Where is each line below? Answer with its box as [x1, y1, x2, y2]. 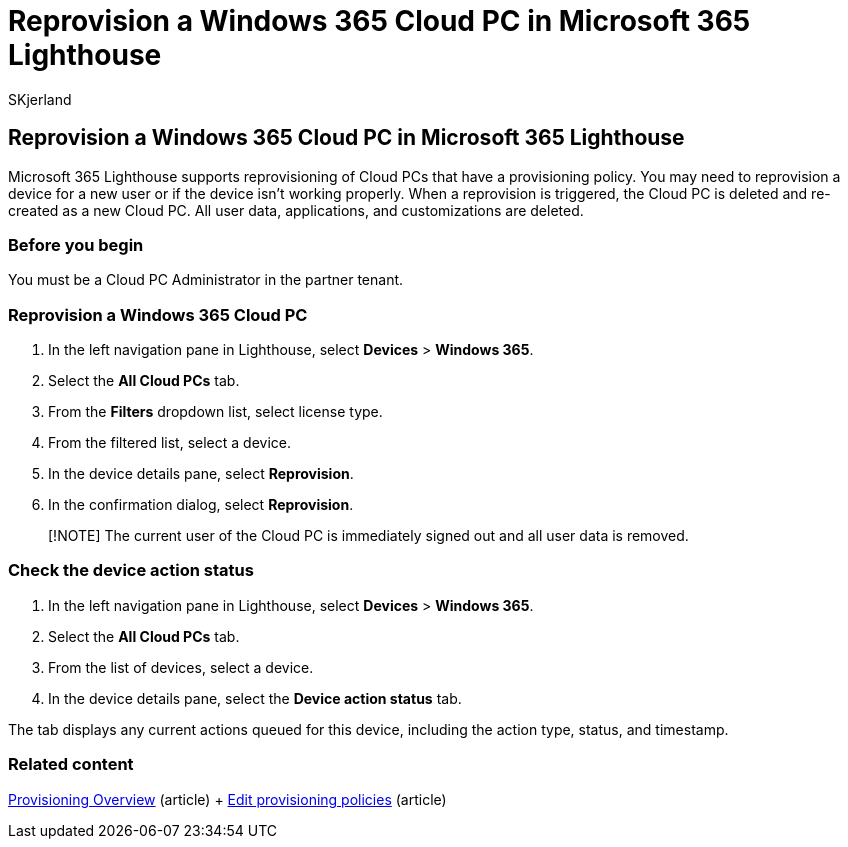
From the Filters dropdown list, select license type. [48, 403, 383, 421]
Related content [8, 754, 134, 775]
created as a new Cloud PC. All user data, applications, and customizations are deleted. [8, 201, 584, 219]
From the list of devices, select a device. [48, 658, 314, 676]
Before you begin [8, 234, 144, 255]
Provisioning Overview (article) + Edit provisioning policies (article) [8, 790, 447, 808]
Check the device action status [8, 560, 254, 581]
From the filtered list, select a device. [48, 434, 291, 452]
